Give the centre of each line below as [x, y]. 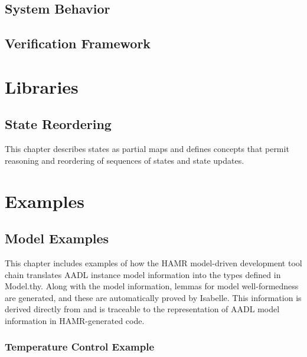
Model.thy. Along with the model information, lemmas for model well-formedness [152, 286]
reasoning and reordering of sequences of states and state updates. [125, 160]
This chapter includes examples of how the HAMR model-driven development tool [153, 262]
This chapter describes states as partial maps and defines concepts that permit [147, 149]
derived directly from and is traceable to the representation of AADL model [142, 309]
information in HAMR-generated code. [75, 320]
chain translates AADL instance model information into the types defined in [143, 274]
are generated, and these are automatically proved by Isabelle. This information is [153, 297]
